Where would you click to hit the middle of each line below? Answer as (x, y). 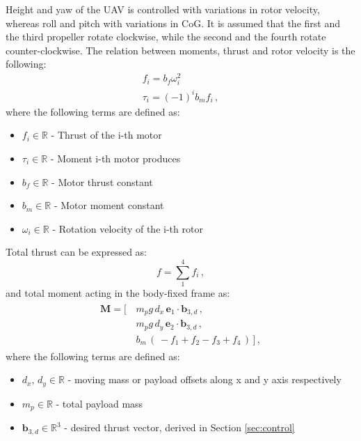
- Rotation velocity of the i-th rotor (128, 228)
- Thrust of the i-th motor (106, 135)
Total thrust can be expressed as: (76, 252)
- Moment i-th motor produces (115, 158)
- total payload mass (99, 403)
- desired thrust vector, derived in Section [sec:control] (179, 427)
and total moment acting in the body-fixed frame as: (118, 293)
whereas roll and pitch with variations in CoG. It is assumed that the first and (173, 23)
